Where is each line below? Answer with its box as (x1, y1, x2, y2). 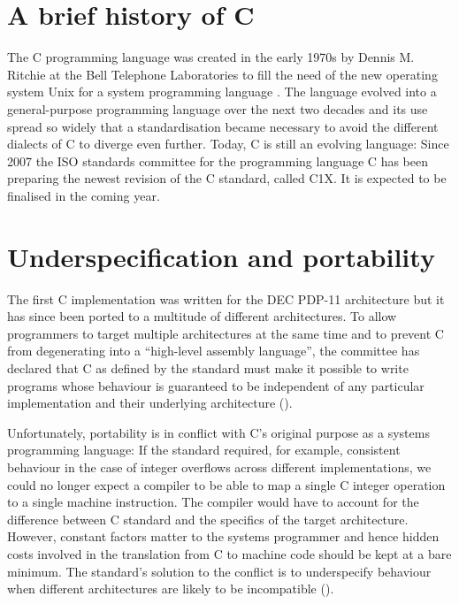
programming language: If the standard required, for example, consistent (7, 440, 401, 459)
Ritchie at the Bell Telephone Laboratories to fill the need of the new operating (7, 65, 438, 83)
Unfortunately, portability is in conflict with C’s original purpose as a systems (7, 423, 430, 441)
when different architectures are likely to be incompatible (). (7, 579, 334, 598)
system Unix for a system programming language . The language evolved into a (7, 82, 437, 101)
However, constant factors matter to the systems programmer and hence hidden (7, 527, 440, 546)
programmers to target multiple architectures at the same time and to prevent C (7, 324, 444, 342)
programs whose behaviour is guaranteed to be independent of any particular (7, 376, 425, 394)
